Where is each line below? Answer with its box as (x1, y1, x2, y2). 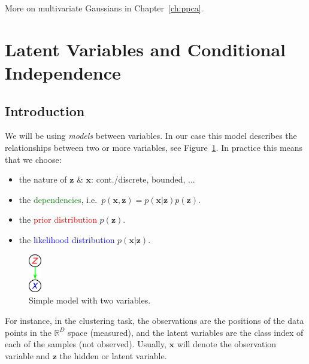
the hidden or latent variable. (59, 349, 167, 362)
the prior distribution (19, 213, 97, 226)
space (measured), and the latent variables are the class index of (68, 326, 304, 338)
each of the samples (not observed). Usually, (5, 338, 166, 350)
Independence (5, 60, 121, 84)
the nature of (19, 173, 67, 186)
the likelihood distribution (19, 233, 115, 245)
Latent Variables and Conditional (5, 37, 286, 61)
